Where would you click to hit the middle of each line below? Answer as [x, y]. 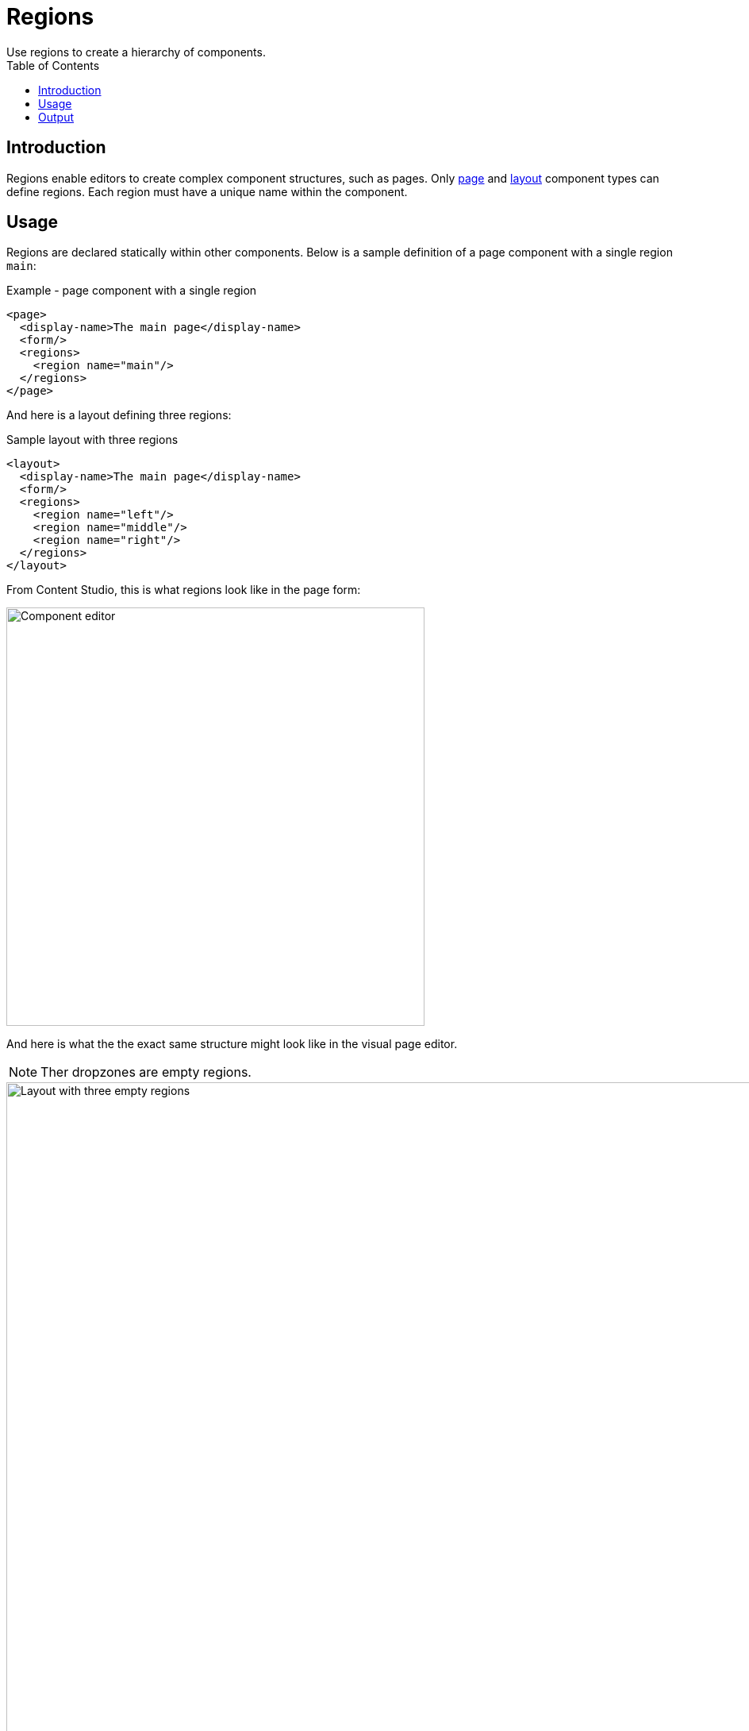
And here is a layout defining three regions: [119, 415]
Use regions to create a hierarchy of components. [136, 52]
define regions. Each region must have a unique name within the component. [207, 191]
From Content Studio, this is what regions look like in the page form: [184, 590]
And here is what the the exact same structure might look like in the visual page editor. [232, 1044]
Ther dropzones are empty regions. [146, 1072]
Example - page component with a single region [132, 291]
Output [56, 117]
